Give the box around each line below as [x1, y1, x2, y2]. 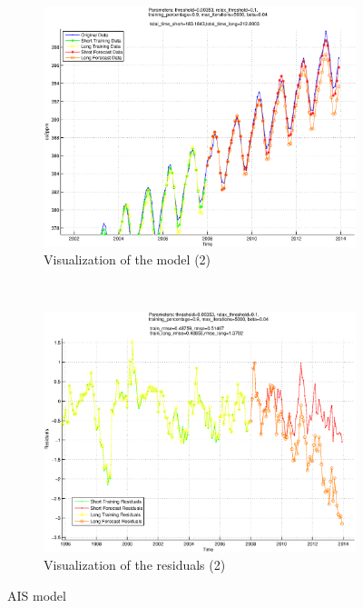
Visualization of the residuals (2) [44, 555, 226, 574]
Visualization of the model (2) [44, 250, 211, 269]
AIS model [7, 586, 66, 605]
